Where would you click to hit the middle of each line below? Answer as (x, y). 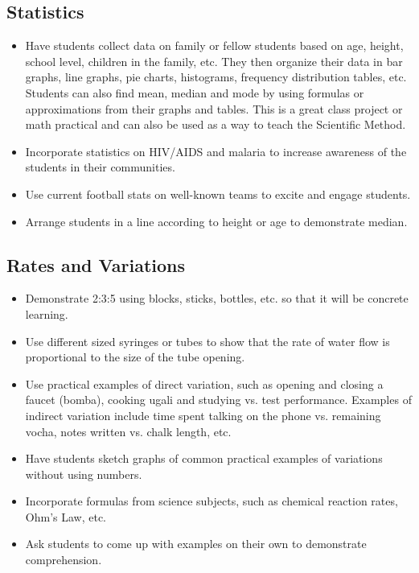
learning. (47, 313)
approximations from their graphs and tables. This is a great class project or (214, 108)
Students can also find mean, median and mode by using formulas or (195, 92)
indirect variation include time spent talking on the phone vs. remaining (203, 415)
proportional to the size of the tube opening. (135, 357)
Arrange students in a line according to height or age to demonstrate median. (216, 221)
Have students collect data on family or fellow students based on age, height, (214, 45)
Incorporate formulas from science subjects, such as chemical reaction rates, (212, 501)
